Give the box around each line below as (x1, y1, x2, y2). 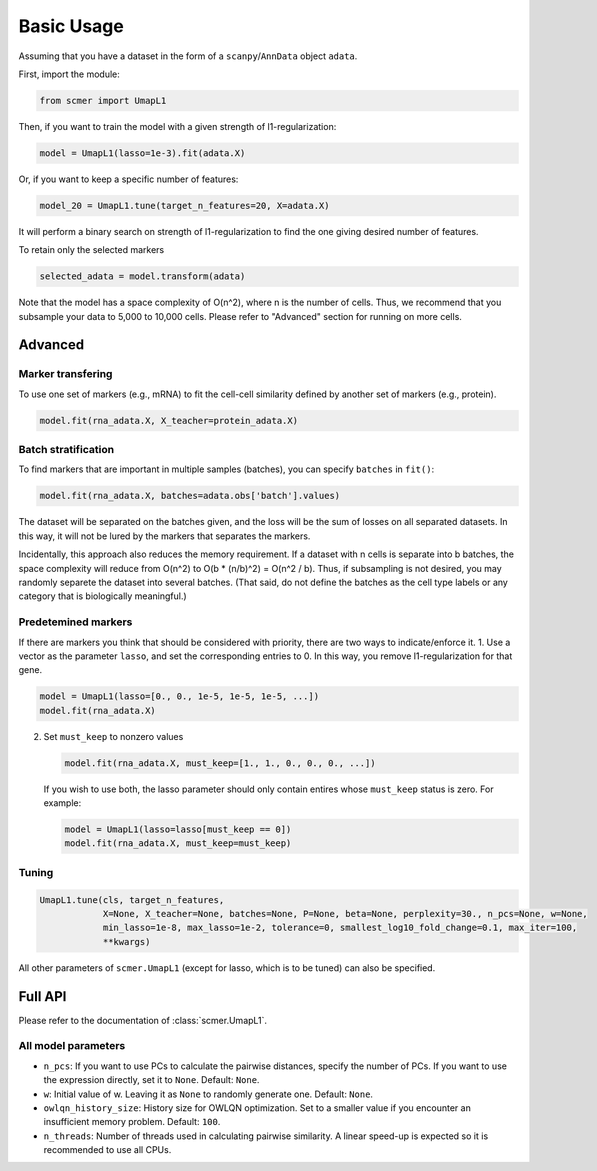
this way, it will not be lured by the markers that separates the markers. (18, 530, 311, 542)
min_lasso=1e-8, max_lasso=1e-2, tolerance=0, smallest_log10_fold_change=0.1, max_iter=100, (102, 922, 578, 934)
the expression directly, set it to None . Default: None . (43, 1074, 260, 1086)
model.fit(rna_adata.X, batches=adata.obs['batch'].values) (39, 490, 341, 502)
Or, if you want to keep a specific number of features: (18, 173, 239, 185)
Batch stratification (18, 443, 115, 457)
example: (43, 797, 82, 809)
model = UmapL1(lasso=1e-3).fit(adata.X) (39, 147, 246, 159)
